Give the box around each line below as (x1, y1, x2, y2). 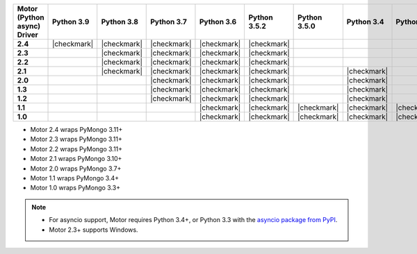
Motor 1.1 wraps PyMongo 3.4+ (30, 173, 120, 182)
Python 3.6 (199, 17, 237, 26)
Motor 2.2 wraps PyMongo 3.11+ (30, 144, 123, 153)
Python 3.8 (101, 17, 139, 26)
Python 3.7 (150, 17, 188, 26)
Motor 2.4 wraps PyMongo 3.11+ (30, 126, 123, 133)
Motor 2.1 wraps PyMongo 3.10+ (30, 155, 122, 163)
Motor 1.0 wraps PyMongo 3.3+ (30, 184, 121, 192)
